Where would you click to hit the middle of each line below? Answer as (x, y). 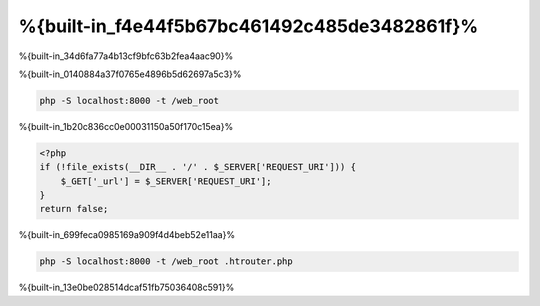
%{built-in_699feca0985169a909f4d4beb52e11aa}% (126, 235)
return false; (74, 209)
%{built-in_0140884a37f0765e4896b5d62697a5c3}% (130, 74)
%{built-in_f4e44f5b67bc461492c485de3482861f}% (248, 26)
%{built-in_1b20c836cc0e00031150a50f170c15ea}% (126, 126)
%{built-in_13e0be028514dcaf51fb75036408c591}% (126, 287)
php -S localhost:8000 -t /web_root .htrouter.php (166, 261)
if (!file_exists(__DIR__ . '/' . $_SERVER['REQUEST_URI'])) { (198, 167)
